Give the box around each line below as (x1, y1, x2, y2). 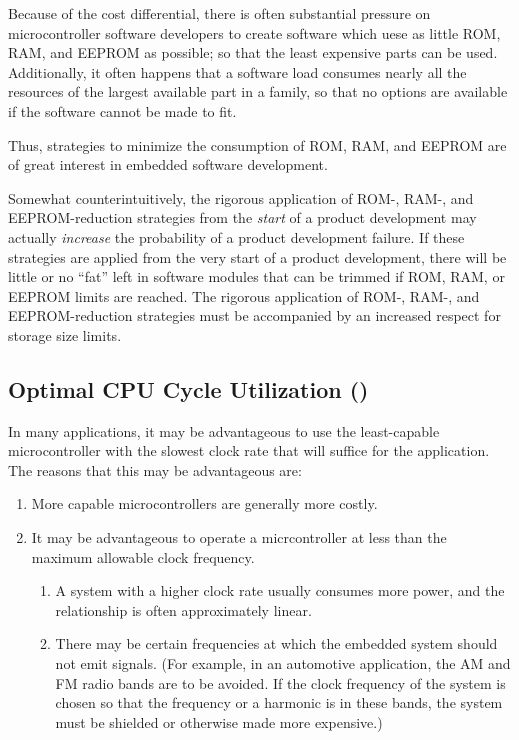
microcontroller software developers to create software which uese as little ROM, (8, 22, 501, 43)
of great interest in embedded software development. (8, 154, 328, 175)
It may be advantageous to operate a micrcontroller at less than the (31, 527, 447, 548)
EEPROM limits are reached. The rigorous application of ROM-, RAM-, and (8, 285, 480, 306)
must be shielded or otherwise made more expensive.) (55, 711, 383, 732)
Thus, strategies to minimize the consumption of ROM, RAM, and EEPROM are (8, 134, 507, 155)
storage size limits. (8, 324, 122, 345)
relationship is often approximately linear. (55, 599, 312, 620)
